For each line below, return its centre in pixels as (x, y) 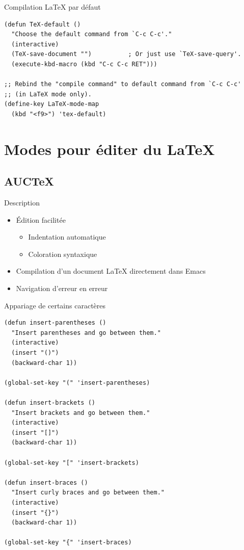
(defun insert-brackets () (50, 403)
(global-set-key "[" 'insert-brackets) (72, 463)
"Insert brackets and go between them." (81, 413)
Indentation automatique (67, 237)
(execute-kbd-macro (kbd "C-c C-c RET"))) (84, 64)
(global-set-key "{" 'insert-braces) (68, 543)
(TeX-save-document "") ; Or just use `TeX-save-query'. (126, 54)
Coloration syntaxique (63, 254)
